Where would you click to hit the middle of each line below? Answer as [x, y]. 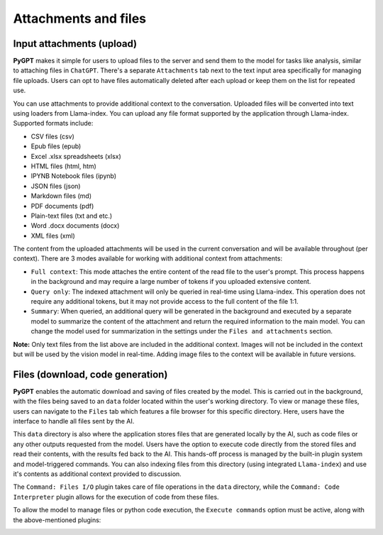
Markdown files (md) [61, 196]
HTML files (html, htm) [64, 166]
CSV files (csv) [52, 136]
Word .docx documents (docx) [75, 226]
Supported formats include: [53, 123]
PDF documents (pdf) [62, 206]
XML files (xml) [53, 236]
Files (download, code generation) [90, 374]
